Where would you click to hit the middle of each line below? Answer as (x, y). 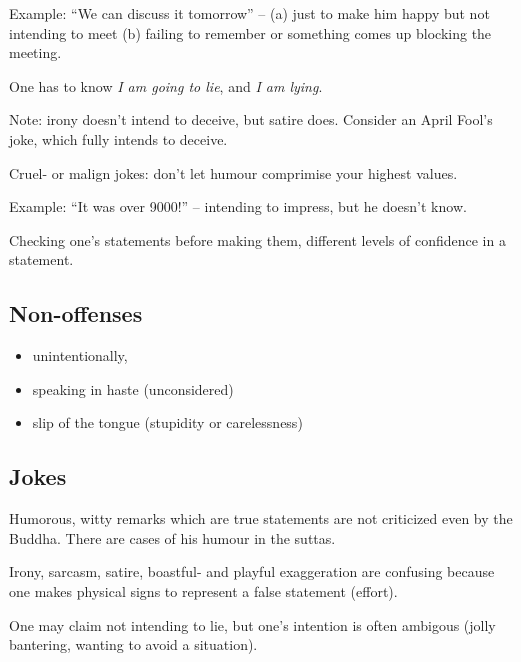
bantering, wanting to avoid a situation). (133, 644)
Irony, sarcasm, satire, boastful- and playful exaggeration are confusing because (252, 571)
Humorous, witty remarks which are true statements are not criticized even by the (261, 518)
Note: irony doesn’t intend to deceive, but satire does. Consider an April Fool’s (251, 119)
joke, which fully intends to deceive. (118, 138)
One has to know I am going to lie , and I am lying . (166, 85)
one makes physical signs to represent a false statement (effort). (203, 590)
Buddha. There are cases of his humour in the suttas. (172, 537)
